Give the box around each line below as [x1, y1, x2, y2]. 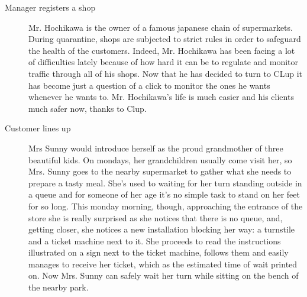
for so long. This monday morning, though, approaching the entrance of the [28, 199, 303, 212]
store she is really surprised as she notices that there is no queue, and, [28, 211, 283, 224]
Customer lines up [5, 122, 71, 134]
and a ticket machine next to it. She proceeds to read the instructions [28, 234, 281, 247]
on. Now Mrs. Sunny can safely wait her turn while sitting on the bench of [28, 269, 299, 282]
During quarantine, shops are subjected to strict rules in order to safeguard [28, 33, 301, 45]
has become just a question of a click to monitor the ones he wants [28, 79, 270, 91]
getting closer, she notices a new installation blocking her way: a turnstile [28, 223, 295, 235]
